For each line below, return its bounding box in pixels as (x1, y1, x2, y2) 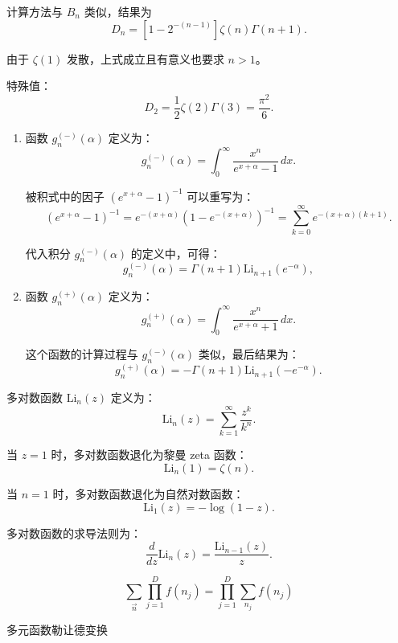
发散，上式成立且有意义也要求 (66, 50, 224, 67)
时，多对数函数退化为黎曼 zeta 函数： (51, 446, 248, 463)
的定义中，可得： (130, 244, 221, 261)
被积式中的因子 (25, 187, 105, 204)
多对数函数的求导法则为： (6, 524, 142, 541)
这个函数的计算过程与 (25, 346, 138, 362)
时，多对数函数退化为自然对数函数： (52, 485, 244, 502)
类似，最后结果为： (198, 346, 300, 362)
